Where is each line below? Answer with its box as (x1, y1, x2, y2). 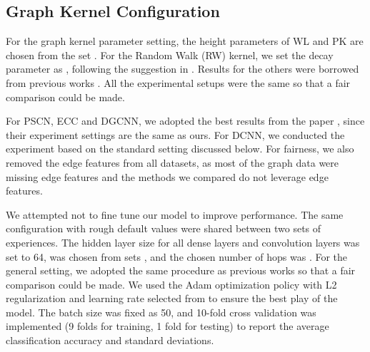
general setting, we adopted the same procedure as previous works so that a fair (6, 263, 356, 278)
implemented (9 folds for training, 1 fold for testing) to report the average (6, 319, 329, 333)
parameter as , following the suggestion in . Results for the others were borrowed (6, 61, 359, 76)
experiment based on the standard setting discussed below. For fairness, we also (6, 141, 354, 156)
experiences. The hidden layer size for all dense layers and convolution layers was (6, 234, 360, 249)
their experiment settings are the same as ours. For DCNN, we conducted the (6, 127, 345, 142)
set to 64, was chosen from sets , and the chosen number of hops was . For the (6, 249, 348, 264)
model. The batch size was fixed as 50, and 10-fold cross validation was (6, 304, 316, 319)
